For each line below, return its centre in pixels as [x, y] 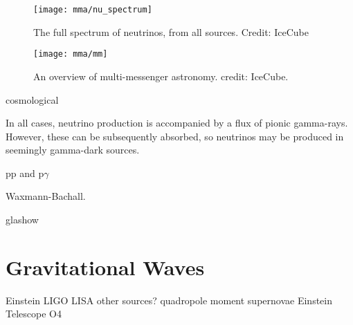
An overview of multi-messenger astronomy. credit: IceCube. [161, 76]
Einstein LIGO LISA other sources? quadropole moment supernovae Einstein [169, 300]
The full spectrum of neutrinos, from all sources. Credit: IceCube [171, 31]
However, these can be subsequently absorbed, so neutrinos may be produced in [175, 136]
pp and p [25, 173]
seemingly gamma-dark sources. [73, 150]
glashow [22, 220]
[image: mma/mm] [71, 54]
